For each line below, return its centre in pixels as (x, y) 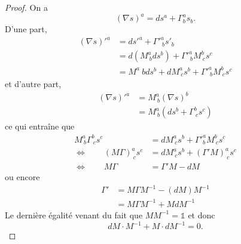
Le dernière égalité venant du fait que (74, 214)
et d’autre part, (33, 84)
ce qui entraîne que (40, 126)
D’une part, (26, 29)
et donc (202, 214)
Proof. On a (26, 7)
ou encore (22, 177)
